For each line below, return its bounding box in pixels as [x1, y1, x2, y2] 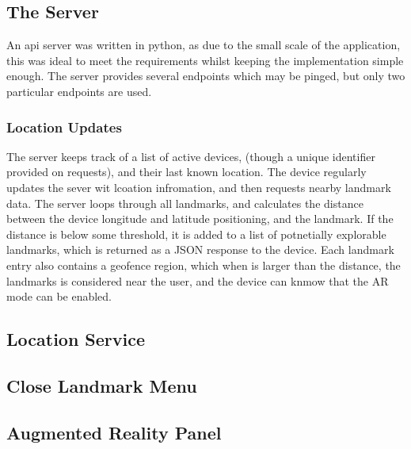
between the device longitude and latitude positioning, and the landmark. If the [6, 210, 394, 227]
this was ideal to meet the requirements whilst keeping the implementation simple [6, 52, 404, 68]
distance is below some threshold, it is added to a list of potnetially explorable [6, 225, 386, 242]
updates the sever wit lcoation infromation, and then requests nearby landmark [6, 178, 391, 195]
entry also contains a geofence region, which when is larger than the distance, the [6, 256, 401, 273]
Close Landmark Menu [6, 373, 197, 397]
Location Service [6, 327, 146, 351]
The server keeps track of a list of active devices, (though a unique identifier [6, 148, 375, 164]
